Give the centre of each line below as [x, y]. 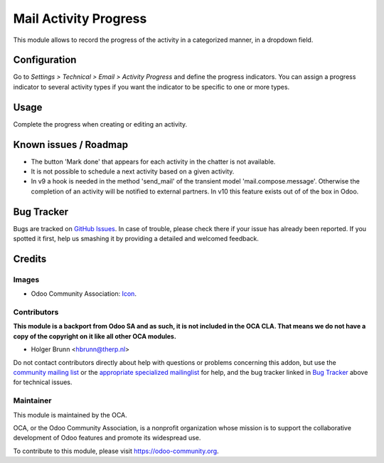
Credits [30, 259]
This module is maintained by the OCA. [70, 415]
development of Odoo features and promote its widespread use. [107, 438]
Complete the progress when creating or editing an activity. [100, 124]
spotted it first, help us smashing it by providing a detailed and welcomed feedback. [136, 239]
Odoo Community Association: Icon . [84, 294]
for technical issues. [43, 382]
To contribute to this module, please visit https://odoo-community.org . [116, 451]
